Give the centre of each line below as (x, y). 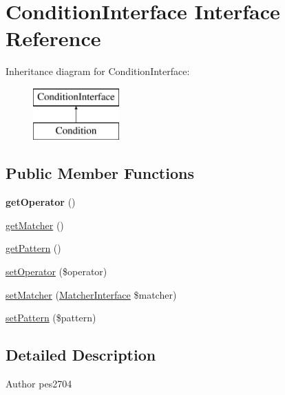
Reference (53, 38)
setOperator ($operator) (56, 271)
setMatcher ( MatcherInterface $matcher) (91, 294)
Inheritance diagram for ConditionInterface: (98, 71)
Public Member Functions (100, 173)
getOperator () (41, 202)
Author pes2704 (39, 384)
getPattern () (33, 248)
